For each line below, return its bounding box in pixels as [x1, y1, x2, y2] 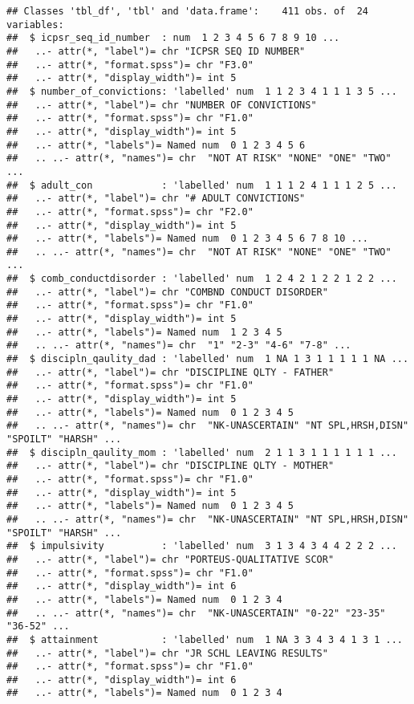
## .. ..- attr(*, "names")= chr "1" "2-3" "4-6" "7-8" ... [6, 340, 351, 352]
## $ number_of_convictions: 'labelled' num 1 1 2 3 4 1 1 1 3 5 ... [6, 85, 397, 97]
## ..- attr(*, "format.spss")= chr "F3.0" [6, 59, 254, 71]
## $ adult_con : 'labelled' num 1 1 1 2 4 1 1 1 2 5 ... [6, 179, 397, 191]
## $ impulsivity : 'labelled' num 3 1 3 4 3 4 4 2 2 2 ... [6, 540, 397, 552]
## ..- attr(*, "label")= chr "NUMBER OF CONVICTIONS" [6, 99, 317, 111]
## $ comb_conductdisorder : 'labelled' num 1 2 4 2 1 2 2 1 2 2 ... [6, 273, 397, 285]
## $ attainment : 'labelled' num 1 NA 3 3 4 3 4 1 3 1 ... [6, 633, 403, 645]
